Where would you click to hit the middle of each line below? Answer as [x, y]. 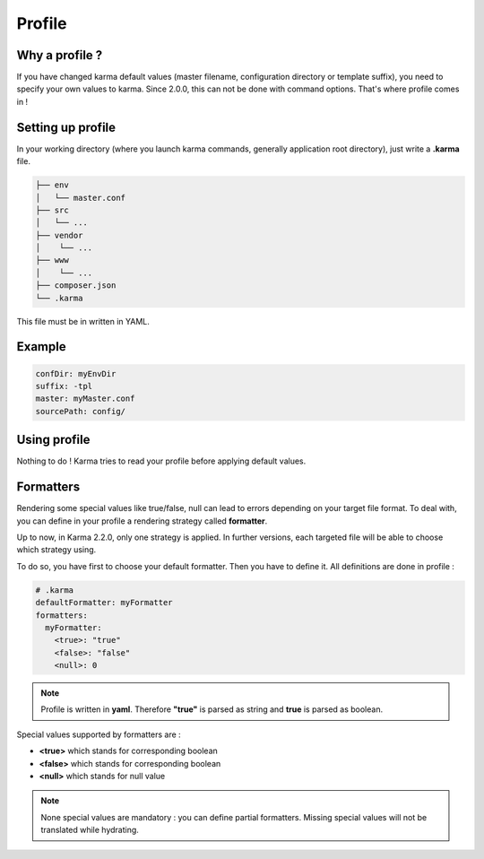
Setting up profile [66, 127]
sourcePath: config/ [80, 411]
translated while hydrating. [90, 830]
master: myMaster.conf [85, 399]
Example [41, 347]
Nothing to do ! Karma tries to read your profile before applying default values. [161, 461]
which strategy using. [56, 550]
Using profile [53, 440]
